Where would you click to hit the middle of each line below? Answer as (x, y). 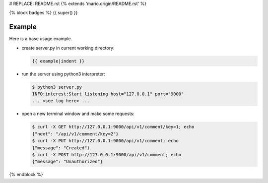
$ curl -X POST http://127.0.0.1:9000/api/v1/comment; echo (107, 154)
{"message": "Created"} (61, 148)
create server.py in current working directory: (68, 48)
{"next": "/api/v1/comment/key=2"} (75, 134)
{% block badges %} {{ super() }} (43, 13)
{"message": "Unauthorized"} (67, 162)
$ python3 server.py (57, 87)
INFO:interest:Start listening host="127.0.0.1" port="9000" (108, 94)
